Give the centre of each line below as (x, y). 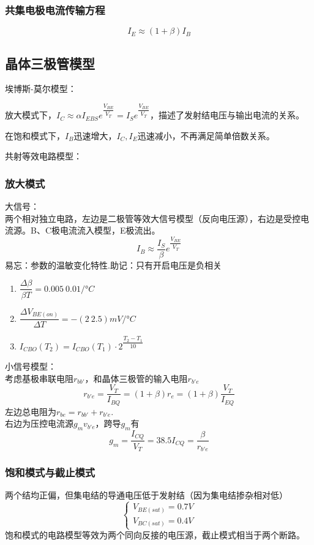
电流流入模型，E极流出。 (110, 230)
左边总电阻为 (31, 411)
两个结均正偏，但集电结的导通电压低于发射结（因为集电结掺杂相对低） (146, 495)
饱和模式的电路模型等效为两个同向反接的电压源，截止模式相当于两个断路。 (155, 535)
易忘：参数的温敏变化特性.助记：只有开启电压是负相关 (113, 265)
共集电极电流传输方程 (55, 10)
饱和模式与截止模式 (50, 472)
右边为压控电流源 (39, 423)
